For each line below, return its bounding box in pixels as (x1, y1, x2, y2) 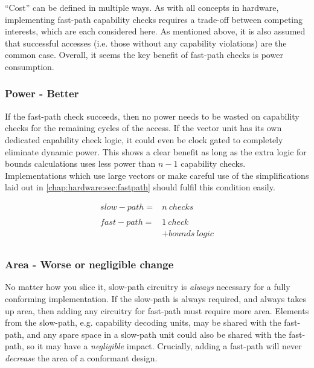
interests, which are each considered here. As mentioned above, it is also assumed (5, 25, 306, 37)
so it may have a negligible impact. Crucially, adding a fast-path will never (27, 340, 302, 352)
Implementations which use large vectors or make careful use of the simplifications (5, 169, 309, 181)
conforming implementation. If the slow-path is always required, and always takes (5, 292, 307, 305)
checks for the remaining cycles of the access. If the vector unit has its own (5, 121, 282, 134)
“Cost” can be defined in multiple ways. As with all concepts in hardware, (5, 1, 279, 13)
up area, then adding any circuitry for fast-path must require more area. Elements (5, 304, 309, 317)
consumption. (5, 60, 54, 73)
